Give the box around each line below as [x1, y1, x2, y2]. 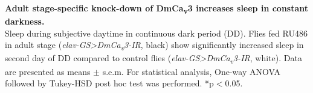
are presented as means [5, 65, 91, 77]
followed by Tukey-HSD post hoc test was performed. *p [5, 77, 214, 89]
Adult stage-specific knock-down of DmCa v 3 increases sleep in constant [5, 2, 309, 16]
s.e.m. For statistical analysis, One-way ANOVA [102, 65, 280, 77]
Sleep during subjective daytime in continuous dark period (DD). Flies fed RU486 [5, 26, 308, 39]
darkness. [5, 15, 45, 28]
